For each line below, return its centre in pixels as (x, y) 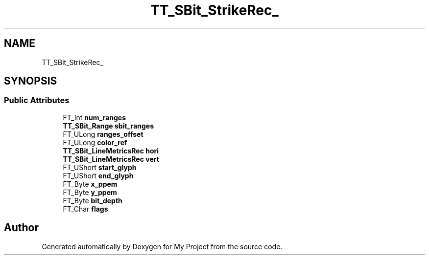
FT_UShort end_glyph (98, 175)
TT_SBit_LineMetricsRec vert (111, 159)
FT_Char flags (85, 209)
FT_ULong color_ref (95, 142)
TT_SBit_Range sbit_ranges (108, 126)
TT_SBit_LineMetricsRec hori (111, 151)
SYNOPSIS (31, 81)
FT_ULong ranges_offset (103, 134)
